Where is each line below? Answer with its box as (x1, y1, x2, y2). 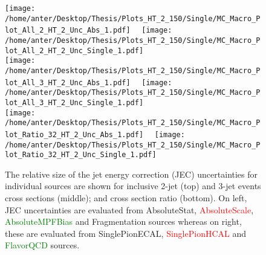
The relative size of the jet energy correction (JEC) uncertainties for (5, 167, 258, 180)
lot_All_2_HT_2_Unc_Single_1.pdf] (5, 46, 144, 55)
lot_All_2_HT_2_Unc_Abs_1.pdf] (5, 26, 131, 35)
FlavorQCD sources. (5, 239, 80, 251)
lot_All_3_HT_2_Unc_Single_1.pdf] (5, 98, 144, 107)
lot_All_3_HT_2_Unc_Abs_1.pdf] (5, 78, 131, 87)
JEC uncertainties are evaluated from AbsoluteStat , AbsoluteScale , (5, 203, 254, 216)
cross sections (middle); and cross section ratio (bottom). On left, (5, 192, 247, 204)
